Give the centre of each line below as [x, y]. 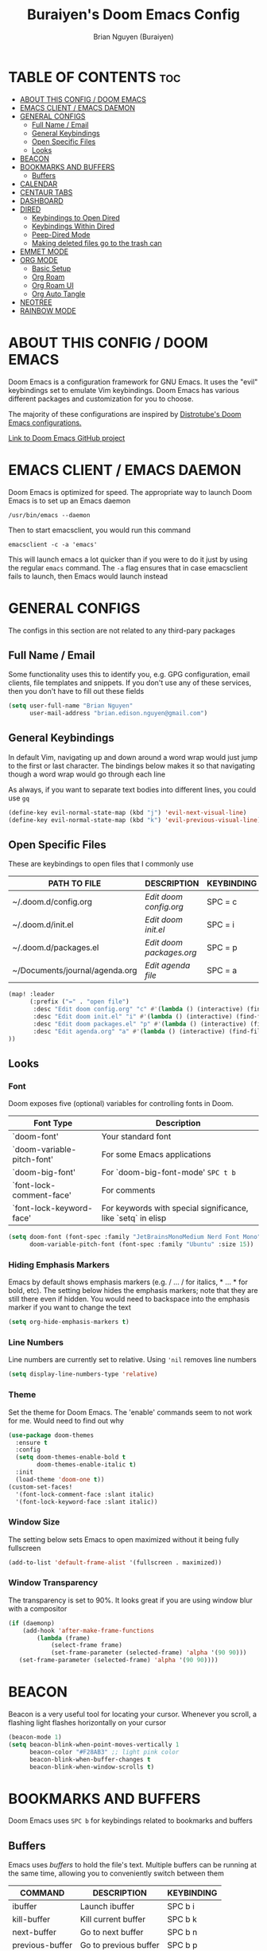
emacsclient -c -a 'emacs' [53, 544]
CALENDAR [39, 184]
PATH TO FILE [75, 883]
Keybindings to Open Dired [76, 217]
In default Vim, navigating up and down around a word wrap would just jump [133, 757]
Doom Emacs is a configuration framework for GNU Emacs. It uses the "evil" [133, 382]
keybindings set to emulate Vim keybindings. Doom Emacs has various [124, 390]
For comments [128, 1190]
